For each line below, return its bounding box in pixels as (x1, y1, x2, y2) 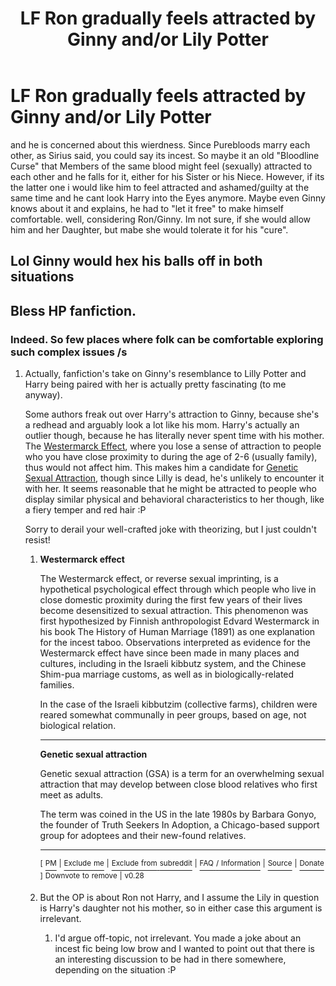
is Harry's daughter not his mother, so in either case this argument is (39, 902, 323, 914)
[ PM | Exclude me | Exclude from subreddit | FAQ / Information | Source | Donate (39, 858, 325, 869)
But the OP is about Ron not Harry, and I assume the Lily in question (39, 892, 320, 904)
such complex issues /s (10, 345, 128, 359)
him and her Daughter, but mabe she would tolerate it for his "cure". (10, 223, 289, 236)
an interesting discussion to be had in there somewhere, (54, 953, 287, 966)
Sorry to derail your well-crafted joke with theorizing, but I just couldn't (24, 523, 317, 536)
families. (39, 679, 75, 691)
